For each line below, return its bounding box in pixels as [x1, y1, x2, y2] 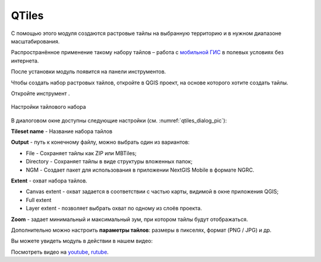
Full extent [26, 196, 52, 203]
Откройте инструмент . [11, 90, 70, 97]
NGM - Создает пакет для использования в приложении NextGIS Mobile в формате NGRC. [26, 166, 255, 173]
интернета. [11, 57, 39, 64]
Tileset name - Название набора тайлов [11, 128, 113, 135]
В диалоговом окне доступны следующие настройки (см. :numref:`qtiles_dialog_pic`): [11, 116, 227, 124]
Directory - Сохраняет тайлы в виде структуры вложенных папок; [26, 158, 193, 165]
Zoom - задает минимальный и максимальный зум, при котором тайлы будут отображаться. [11, 216, 248, 223]
